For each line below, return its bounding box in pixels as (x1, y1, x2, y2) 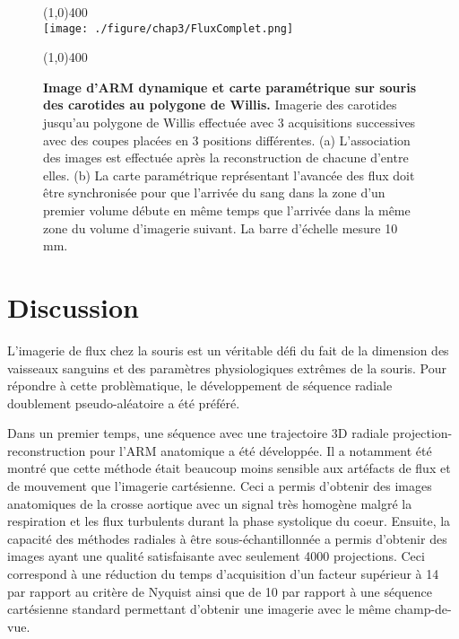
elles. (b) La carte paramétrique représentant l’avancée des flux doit (43, 165, 415, 184)
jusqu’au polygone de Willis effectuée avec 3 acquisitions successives (43, 113, 416, 132)
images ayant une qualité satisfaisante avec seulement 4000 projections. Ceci (7, 547, 425, 565)
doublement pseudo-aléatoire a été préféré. (7, 393, 240, 412)
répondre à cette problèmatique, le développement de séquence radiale (7, 376, 393, 395)
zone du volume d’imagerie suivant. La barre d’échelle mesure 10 (43, 218, 398, 237)
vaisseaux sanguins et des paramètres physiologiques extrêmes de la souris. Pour (7, 358, 447, 377)
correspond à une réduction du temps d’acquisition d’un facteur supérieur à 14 (7, 565, 439, 583)
